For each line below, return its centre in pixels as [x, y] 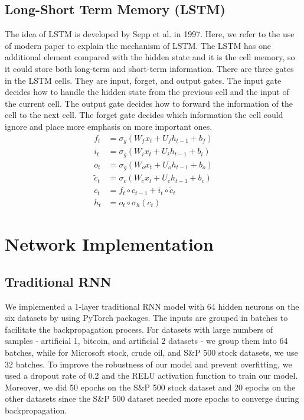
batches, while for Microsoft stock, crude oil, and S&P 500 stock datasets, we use [151, 352]
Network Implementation [109, 244]
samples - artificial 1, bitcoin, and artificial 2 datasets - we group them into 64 [146, 341]
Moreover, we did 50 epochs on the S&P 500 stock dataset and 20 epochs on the [150, 387]
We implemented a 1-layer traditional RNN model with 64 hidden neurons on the [152, 306]
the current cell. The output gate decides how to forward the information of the [149, 103]
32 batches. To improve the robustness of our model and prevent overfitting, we [148, 364]
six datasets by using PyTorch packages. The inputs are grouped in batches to [146, 318]
